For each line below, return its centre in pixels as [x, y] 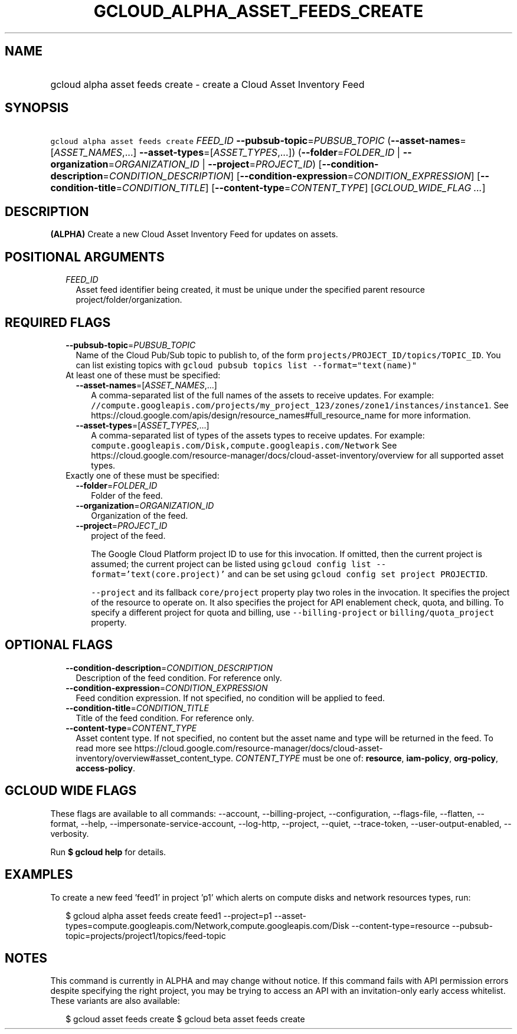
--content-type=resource [400, 925]
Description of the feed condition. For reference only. [179, 678]
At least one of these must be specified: [143, 375]
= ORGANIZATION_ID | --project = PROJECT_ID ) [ [215, 164]
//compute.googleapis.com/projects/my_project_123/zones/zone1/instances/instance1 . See [300, 405]
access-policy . [106, 768]
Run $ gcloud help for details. [108, 852]
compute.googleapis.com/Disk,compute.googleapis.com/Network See [244, 445]
